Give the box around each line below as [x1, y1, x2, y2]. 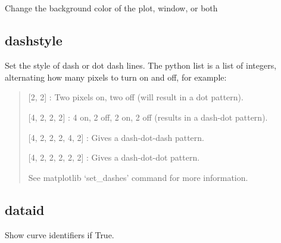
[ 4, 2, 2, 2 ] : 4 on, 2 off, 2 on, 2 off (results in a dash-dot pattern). [28, 110, 268, 123]
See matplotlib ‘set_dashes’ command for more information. [28, 171, 248, 183]
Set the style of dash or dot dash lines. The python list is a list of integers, [5, 59, 277, 72]
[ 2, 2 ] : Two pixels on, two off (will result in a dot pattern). [28, 91, 243, 103]
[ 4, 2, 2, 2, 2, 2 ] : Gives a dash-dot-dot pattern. [28, 151, 200, 164]
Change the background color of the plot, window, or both [5, 2, 218, 14]
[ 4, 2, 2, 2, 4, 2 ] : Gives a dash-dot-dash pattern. [28, 131, 204, 143]
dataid [5, 200, 45, 219]
